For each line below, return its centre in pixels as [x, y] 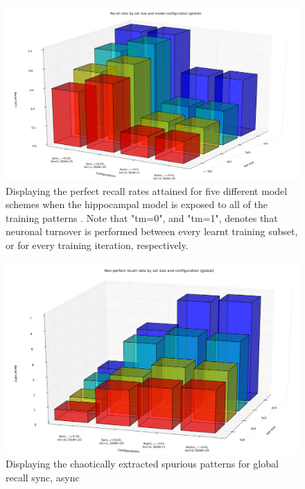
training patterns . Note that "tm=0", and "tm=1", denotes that [142, 217]
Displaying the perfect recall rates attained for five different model [147, 190]
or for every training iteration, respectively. [97, 244]
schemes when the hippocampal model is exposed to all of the [137, 204]
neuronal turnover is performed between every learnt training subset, [152, 231]
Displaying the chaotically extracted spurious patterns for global [142, 464]
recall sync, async [43, 477]
